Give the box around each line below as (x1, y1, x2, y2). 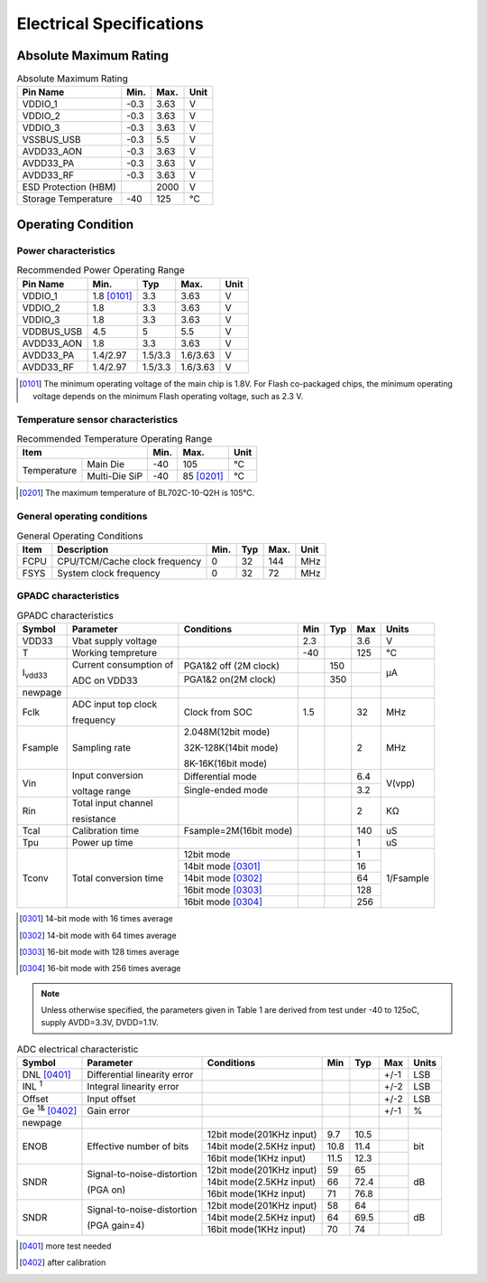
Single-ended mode (183, 784, 269, 797)
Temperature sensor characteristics (16, 413, 179, 426)
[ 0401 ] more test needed (19, 1240, 112, 1251)
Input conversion (71, 769, 143, 781)
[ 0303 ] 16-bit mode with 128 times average (19, 946, 179, 957)
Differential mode (183, 770, 257, 782)
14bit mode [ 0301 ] (183, 860, 261, 873)
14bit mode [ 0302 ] (183, 872, 263, 884)
